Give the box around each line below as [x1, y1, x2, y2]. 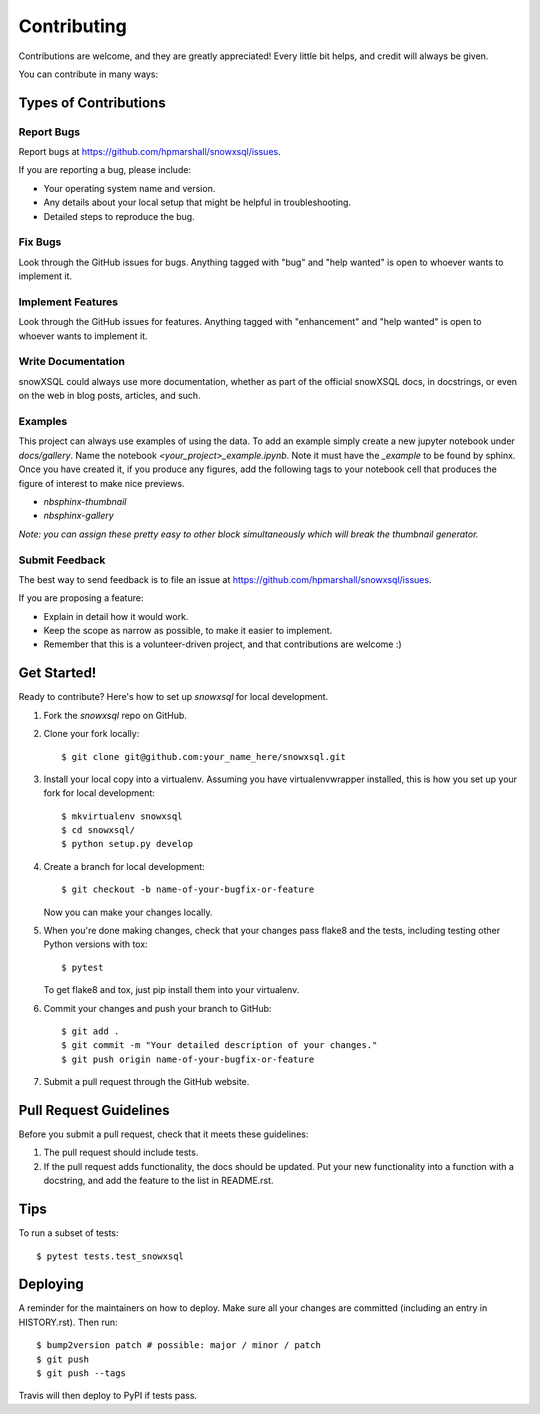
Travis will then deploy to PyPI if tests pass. [18, 1390, 198, 1402]
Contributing [18, 15, 127, 37]
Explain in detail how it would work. [43, 610, 189, 622]
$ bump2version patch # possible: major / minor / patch [36, 1340, 322, 1351]
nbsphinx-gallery [43, 510, 114, 522]
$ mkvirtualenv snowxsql [61, 810, 183, 822]
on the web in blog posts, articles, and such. [18, 390, 201, 402]
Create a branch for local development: [43, 860, 205, 872]
